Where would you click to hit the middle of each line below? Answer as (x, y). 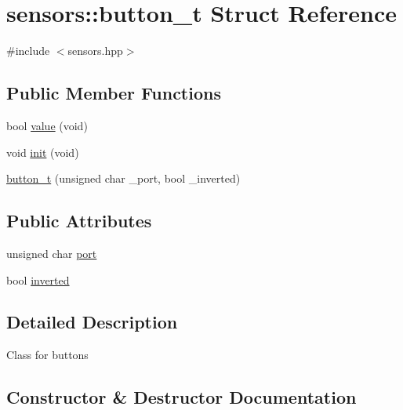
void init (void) (43, 152)
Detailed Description (92, 322)
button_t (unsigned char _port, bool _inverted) (123, 178)
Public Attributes (79, 221)
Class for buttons (47, 355)
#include (28, 51)
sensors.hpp (95, 51)
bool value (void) (47, 125)
